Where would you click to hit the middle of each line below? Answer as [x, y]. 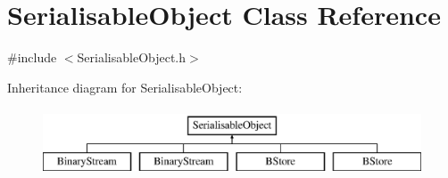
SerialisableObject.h [132, 57]
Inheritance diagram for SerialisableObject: [125, 87]
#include [32, 57]
